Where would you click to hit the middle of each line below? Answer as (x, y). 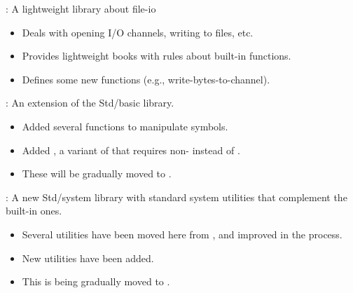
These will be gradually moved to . (97, 173)
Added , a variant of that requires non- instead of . (131, 150)
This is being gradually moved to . (96, 281)
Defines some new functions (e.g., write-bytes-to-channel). (146, 79)
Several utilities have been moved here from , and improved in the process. (182, 234)
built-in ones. (34, 211)
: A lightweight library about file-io (81, 8)
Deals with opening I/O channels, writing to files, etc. (138, 32)
